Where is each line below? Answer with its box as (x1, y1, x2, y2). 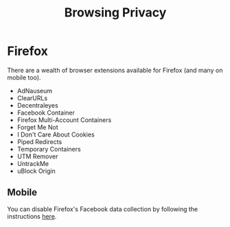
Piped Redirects (16, 137, 62, 145)
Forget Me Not (16, 123, 58, 131)
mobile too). (7, 73, 41, 82)
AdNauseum (16, 86, 53, 95)
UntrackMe (16, 159, 49, 167)
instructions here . (7, 212, 57, 220)
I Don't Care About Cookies (16, 130, 95, 139)
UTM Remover (16, 152, 58, 160)
